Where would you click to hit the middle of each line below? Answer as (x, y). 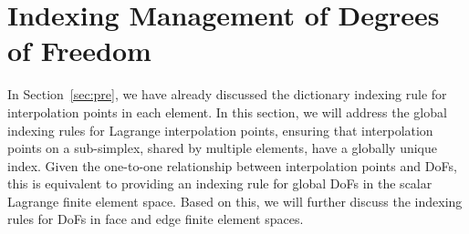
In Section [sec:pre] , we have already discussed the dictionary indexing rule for (227, 94)
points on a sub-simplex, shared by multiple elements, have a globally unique (222, 148)
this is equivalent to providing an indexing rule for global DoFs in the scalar (220, 183)
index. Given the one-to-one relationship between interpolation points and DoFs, (232, 165)
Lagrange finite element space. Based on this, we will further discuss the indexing (235, 201)
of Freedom (79, 51)
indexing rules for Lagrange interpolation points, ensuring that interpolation (220, 130)
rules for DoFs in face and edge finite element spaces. (156, 219)
